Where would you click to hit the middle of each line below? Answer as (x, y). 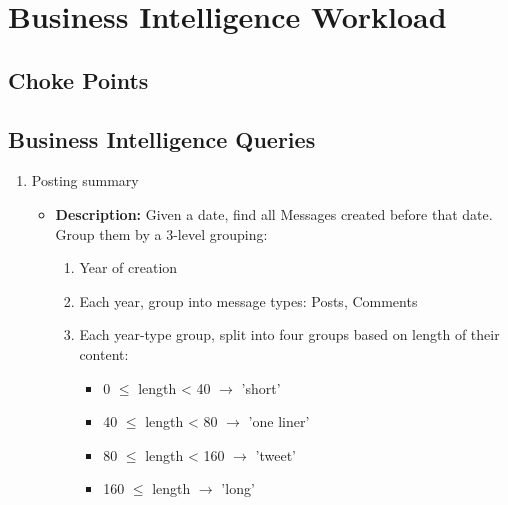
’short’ (261, 387)
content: (104, 353)
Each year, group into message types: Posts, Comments (248, 300)
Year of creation (128, 267)
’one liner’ (279, 421)
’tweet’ (276, 454)
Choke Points (78, 79)
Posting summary (85, 180)
